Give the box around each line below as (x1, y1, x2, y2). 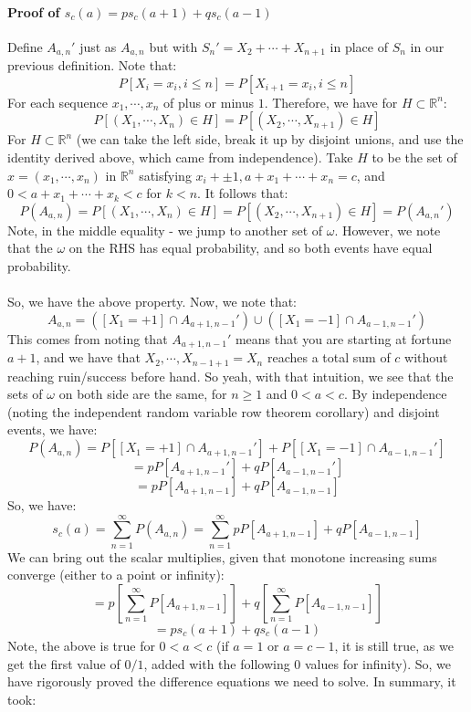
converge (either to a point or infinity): (7, 565, 225, 584)
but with (149, 37, 198, 56)
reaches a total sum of (267, 348, 391, 367)
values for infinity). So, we (305, 654, 451, 673)
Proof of (7, 2, 60, 21)
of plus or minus (163, 92, 255, 111)
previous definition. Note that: (7, 56, 177, 75)
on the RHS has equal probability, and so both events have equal (68, 238, 433, 257)
